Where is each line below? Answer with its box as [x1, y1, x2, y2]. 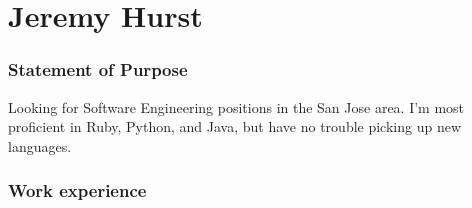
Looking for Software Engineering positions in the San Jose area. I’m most [8, 96, 465, 117]
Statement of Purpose [8, 57, 188, 82]
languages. [8, 135, 72, 156]
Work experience [8, 178, 147, 203]
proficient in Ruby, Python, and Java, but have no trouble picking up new [8, 116, 462, 137]
